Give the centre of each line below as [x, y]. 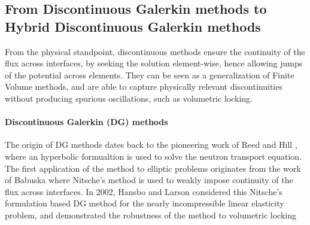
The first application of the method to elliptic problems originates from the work [153, 168]
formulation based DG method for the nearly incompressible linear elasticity [145, 203]
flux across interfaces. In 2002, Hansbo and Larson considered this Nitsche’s [144, 191]
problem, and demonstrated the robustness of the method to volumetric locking [151, 215]
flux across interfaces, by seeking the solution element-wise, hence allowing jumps [154, 63]
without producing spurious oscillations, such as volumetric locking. [129, 98]
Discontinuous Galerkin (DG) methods [86, 122]
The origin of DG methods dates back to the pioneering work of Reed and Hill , [151, 145]
